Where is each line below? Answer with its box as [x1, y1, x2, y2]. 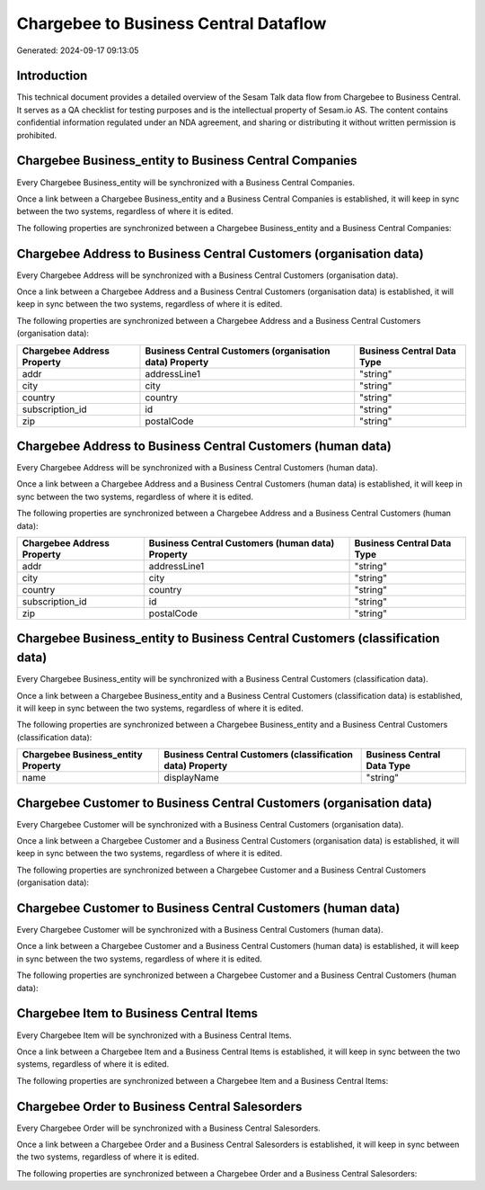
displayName [163, 772, 219, 784]
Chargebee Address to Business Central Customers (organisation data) [16, 246, 424, 261]
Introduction [16, 68, 88, 84]
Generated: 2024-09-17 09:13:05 [16, 45, 139, 56]
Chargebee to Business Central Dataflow [16, 13, 327, 33]
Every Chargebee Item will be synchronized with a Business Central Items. [16, 1030, 292, 1041]
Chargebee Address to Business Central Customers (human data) [16, 438, 392, 453]
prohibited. [16, 130, 57, 140]
